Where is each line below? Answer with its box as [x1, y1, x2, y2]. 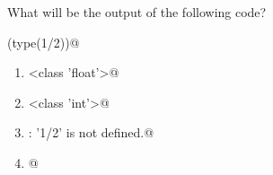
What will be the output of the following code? [7, 3, 267, 21]
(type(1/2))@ [7, 32, 80, 51]
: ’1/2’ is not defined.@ [28, 123, 154, 142]
